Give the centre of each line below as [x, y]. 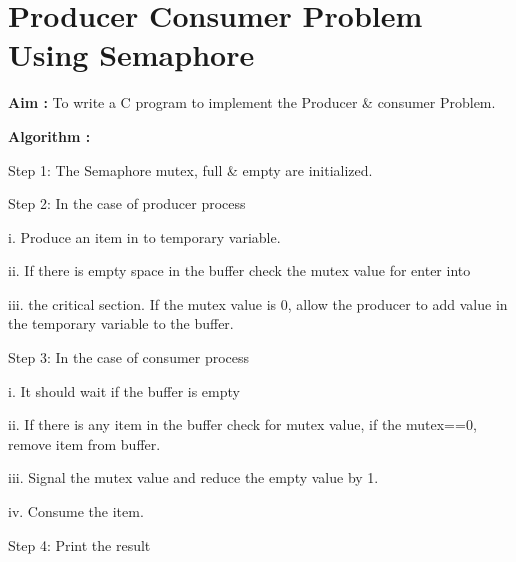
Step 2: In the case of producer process [127, 203]
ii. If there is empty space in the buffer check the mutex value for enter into [239, 270]
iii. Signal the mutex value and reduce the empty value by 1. [193, 477]
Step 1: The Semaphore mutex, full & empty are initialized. [190, 169]
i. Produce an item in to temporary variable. [144, 236]
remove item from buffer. [84, 443]
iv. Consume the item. [76, 511]
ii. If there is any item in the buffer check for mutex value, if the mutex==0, [242, 424]
